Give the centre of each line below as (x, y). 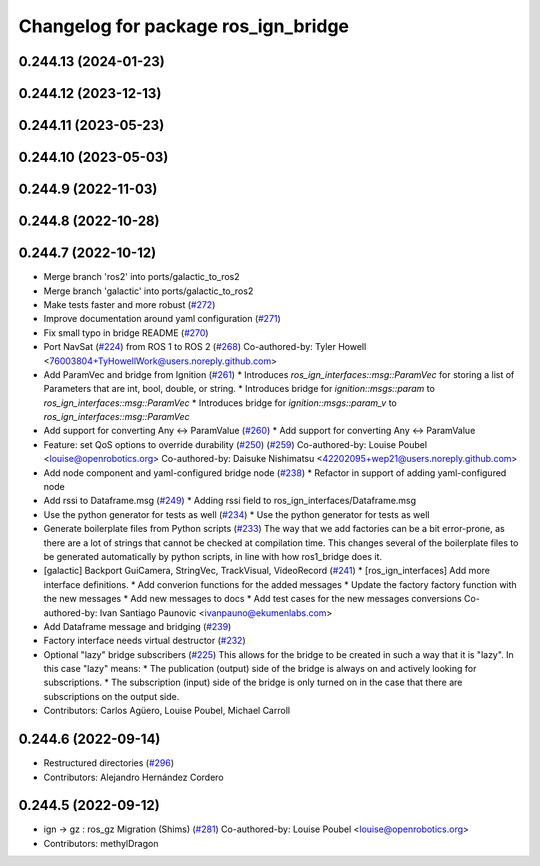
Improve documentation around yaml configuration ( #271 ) (162, 319)
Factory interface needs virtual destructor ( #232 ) (144, 641)
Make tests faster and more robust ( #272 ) (129, 304)
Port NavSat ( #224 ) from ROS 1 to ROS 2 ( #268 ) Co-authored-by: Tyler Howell (205, 347)
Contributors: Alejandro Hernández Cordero (133, 777)
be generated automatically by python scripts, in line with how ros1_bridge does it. (212, 556)
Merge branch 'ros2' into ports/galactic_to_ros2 (141, 277)
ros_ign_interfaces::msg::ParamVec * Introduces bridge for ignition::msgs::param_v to (220, 402)
